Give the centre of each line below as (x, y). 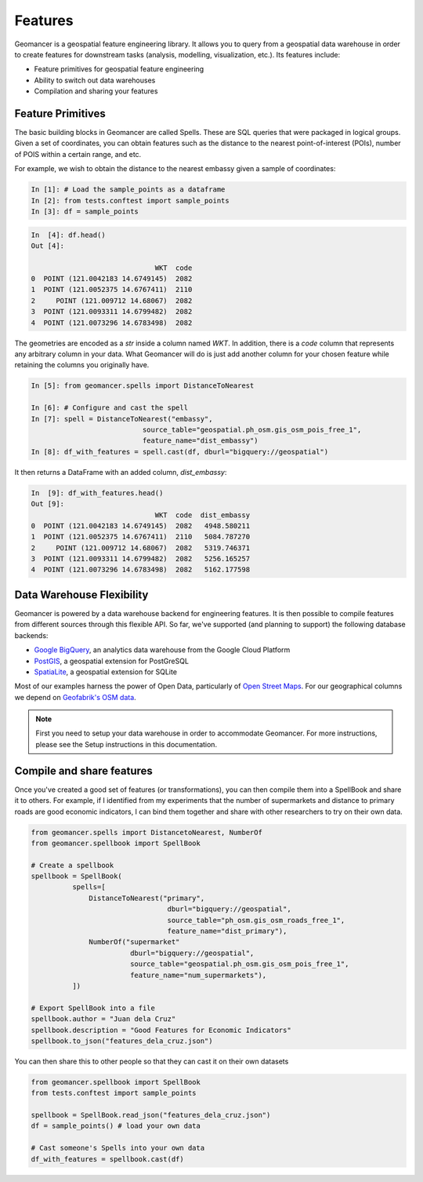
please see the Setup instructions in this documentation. (127, 744)
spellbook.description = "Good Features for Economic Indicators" (161, 1030)
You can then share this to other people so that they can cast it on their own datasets (152, 1061)
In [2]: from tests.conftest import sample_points (130, 201)
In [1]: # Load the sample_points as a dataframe (128, 190)
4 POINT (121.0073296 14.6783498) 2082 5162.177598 (141, 570)
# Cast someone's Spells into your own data (118, 1148)
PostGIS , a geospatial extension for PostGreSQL (112, 661)
